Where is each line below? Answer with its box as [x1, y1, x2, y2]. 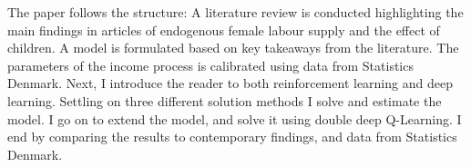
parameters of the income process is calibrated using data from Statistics [7, 55, 414, 74]
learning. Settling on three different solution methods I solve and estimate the [7, 91, 442, 110]
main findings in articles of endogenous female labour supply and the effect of [7, 20, 440, 39]
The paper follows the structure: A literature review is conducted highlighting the [7, 3, 464, 21]
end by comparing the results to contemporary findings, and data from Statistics [7, 127, 457, 146]
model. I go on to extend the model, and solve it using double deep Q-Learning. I [7, 109, 462, 128]
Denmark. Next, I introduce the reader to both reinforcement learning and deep [7, 74, 453, 93]
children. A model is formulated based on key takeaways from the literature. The [7, 38, 459, 57]
